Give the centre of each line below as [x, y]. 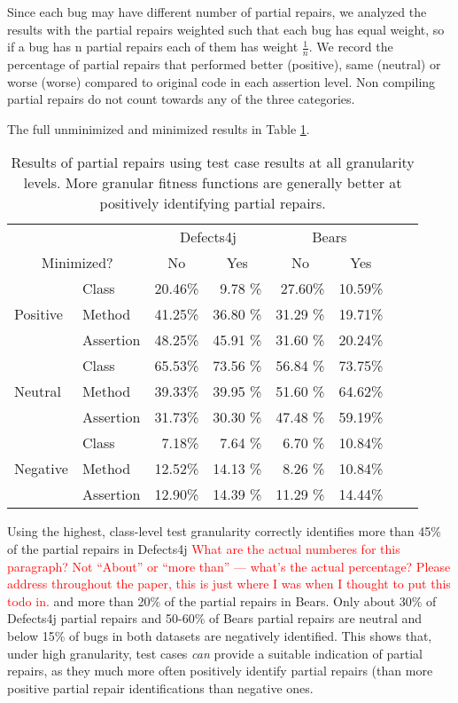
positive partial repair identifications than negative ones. [160, 687]
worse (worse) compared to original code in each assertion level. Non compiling [221, 81]
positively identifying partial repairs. [213, 203]
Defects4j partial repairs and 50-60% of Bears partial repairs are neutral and [215, 618]
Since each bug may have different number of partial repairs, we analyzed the [217, 12]
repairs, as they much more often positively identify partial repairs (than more [220, 671]
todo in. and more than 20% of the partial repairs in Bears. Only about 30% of [222, 600]
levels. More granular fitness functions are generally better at [213, 183]
